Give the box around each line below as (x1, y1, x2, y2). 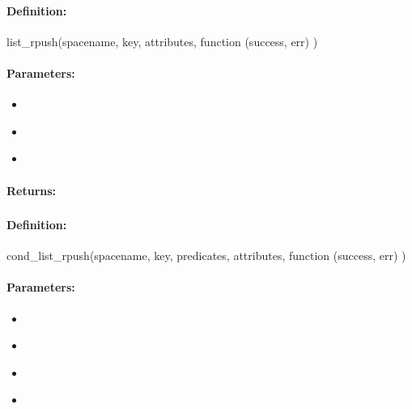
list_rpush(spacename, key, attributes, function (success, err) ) (6, 32, 318, 49)
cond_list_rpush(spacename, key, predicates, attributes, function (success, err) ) (6, 247, 406, 264)
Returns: (6, 181, 57, 198)
